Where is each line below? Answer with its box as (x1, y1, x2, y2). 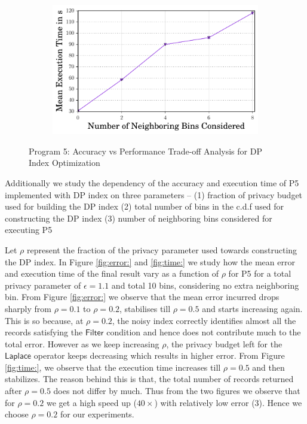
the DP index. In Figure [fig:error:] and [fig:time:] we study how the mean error (5, 255, 295, 268)
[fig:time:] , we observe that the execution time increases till (5, 361, 221, 373)
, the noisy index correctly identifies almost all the (112, 314, 296, 326)
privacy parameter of (5, 278, 81, 291)
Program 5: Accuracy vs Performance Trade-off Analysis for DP (29, 144, 262, 157)
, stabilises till (119, 302, 171, 314)
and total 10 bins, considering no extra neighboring (111, 278, 299, 291)
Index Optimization (29, 156, 100, 169)
